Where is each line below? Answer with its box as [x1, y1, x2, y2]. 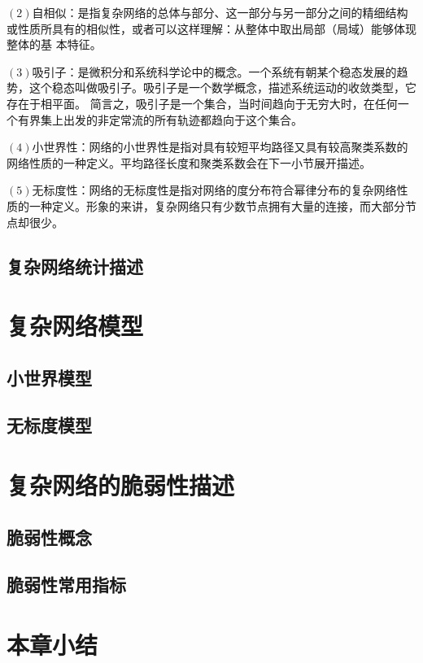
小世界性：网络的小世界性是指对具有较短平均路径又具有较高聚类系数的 [32, 138, 408, 155]
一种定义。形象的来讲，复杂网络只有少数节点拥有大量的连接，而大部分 [28, 197, 405, 214]
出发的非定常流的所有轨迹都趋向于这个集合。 [63, 111, 303, 128]
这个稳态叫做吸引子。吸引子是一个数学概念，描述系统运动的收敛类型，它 [28, 79, 416, 96]
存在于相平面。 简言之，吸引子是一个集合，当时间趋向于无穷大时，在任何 [7, 94, 398, 111]
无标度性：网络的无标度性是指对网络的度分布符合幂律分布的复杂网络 [32, 181, 397, 198]
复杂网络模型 [7, 309, 144, 342]
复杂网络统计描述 [7, 253, 143, 278]
